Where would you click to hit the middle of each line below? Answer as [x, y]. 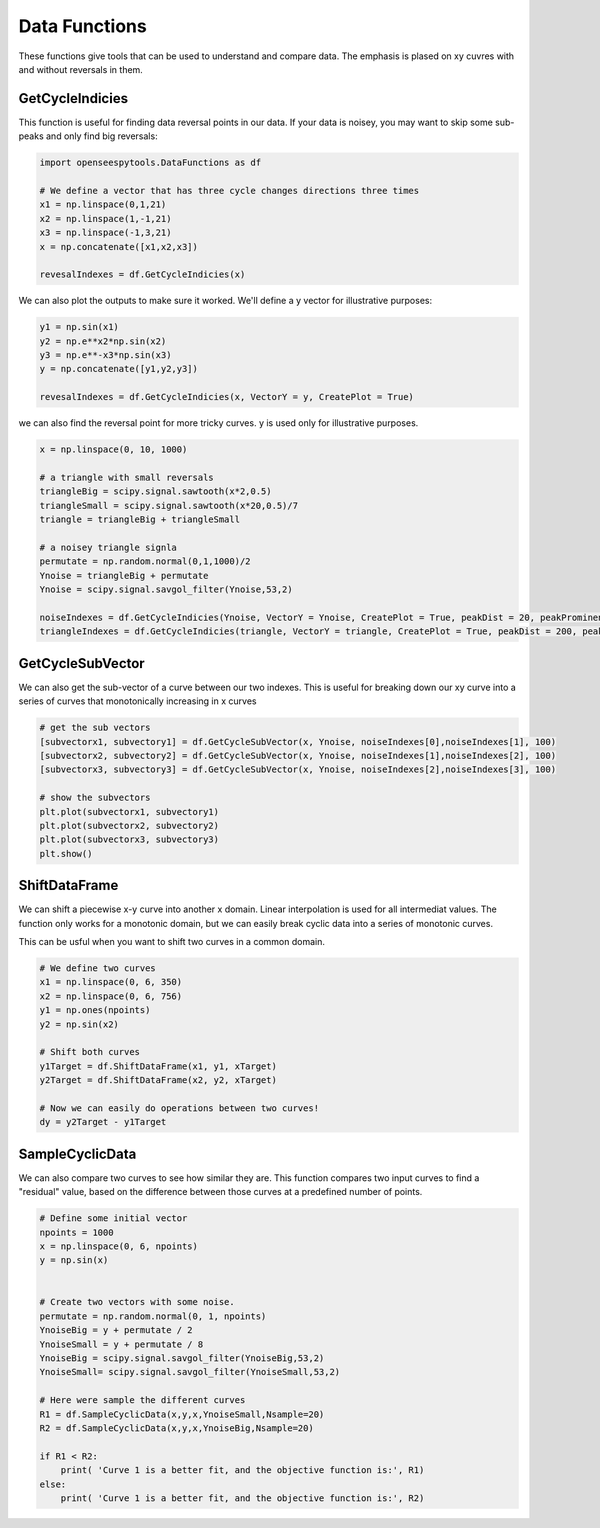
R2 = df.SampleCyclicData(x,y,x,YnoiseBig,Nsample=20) [176, 1428]
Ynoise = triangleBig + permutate [124, 575]
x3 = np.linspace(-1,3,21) [105, 233]
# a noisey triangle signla [108, 547]
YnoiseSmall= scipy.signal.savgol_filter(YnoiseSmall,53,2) [190, 1372]
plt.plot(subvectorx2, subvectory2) [129, 825]
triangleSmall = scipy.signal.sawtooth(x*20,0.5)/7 [169, 505]
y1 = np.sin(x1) [79, 327]
